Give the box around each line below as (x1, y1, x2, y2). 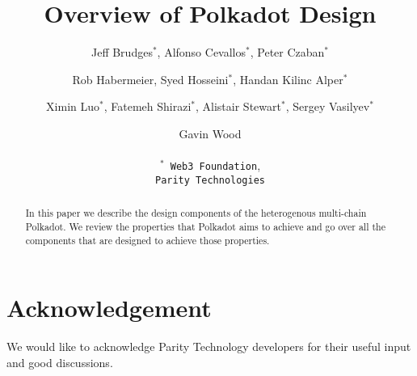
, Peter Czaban (250, 44, 325, 61)
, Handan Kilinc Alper (233, 70, 343, 87)
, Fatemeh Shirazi (103, 98, 192, 115)
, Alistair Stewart (196, 98, 281, 115)
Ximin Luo (46, 98, 100, 115)
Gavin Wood (179, 125, 242, 142)
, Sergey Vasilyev (285, 98, 370, 115)
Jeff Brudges (91, 44, 153, 61)
